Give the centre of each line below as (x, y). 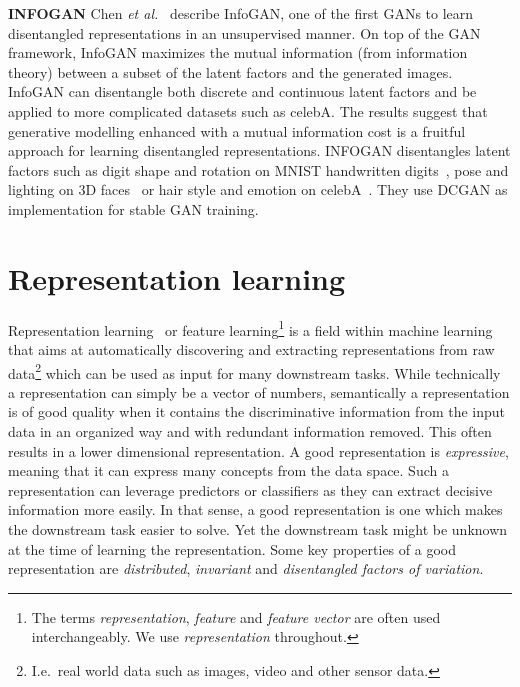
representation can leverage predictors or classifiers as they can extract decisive (250, 489)
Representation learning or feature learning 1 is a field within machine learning (250, 328)
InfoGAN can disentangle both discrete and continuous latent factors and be (242, 91)
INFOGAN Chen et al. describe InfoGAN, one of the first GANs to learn (241, 13)
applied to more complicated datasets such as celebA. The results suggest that (248, 110)
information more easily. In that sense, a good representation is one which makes (255, 509)
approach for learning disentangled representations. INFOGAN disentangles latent (259, 150)
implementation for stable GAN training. (133, 208)
